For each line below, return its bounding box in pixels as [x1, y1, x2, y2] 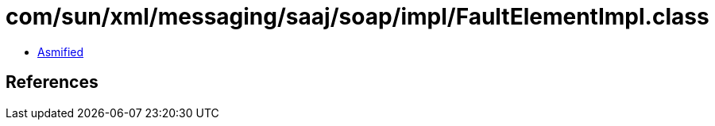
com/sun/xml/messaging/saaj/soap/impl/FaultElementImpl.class [6, 3, 709, 30]
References [6, 72, 99, 93]
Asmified [37, 44, 84, 59]
